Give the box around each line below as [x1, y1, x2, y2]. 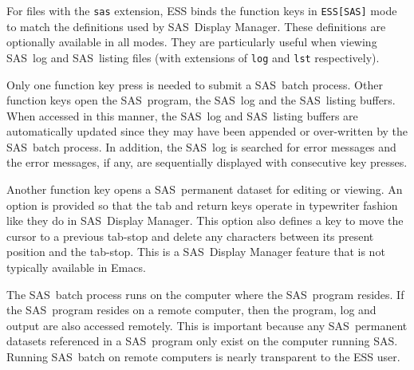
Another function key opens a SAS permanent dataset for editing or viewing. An [6, 181, 403, 198]
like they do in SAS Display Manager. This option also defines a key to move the [6, 212, 404, 229]
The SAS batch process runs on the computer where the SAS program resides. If [6, 285, 404, 302]
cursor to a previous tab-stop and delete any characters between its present [6, 227, 374, 244]
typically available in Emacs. [6, 259, 146, 276]
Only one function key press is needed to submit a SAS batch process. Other [6, 76, 383, 92]
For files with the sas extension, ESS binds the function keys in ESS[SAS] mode [6, 2, 397, 18]
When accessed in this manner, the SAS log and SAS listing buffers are [6, 107, 358, 124]
